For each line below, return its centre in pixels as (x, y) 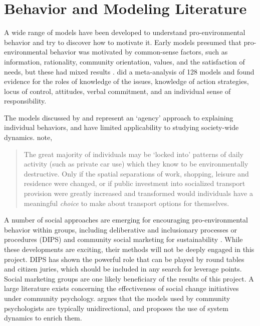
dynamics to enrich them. (43, 318)
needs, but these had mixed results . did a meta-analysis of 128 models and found (129, 71)
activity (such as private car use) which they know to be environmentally (136, 164)
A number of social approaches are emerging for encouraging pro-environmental (126, 220)
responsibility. (25, 101)
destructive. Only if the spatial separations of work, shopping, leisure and (136, 173)
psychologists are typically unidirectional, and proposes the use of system (116, 308)
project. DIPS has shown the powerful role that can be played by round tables (124, 259)
